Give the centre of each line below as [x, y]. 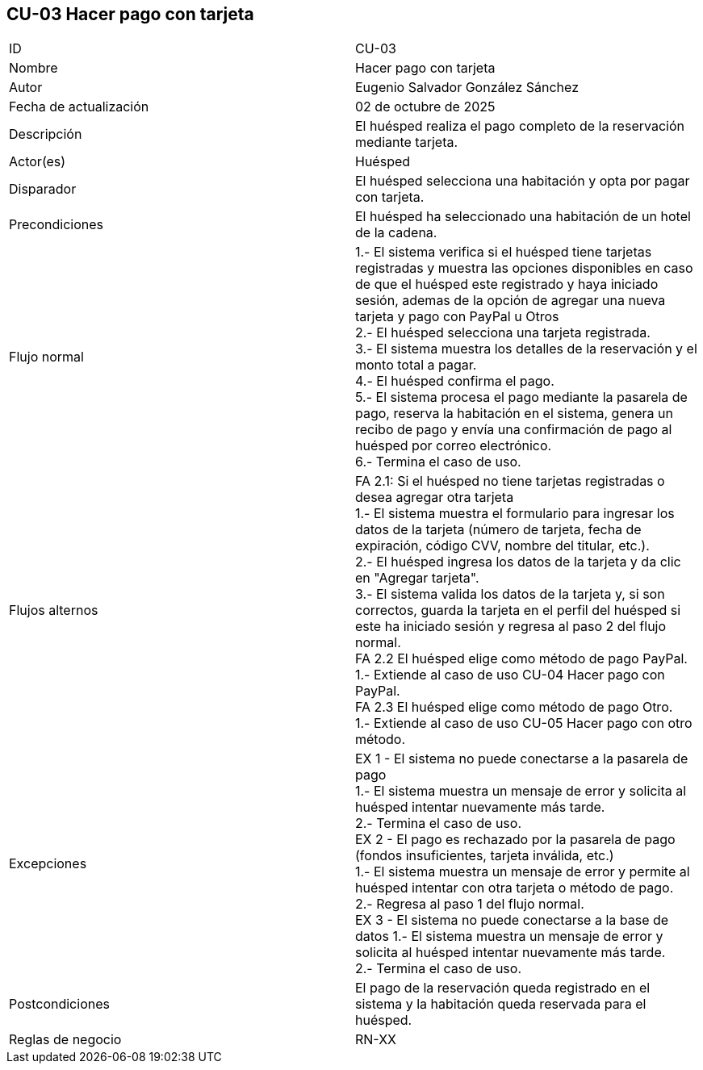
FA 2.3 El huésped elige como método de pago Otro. [514, 707]
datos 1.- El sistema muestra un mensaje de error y [509, 936]
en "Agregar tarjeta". [417, 578]
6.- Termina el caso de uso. [438, 462]
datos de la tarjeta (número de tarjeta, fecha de [498, 530]
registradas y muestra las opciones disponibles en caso [524, 268]
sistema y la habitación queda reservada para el [501, 1004]
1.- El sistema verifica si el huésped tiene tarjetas [504, 252]
